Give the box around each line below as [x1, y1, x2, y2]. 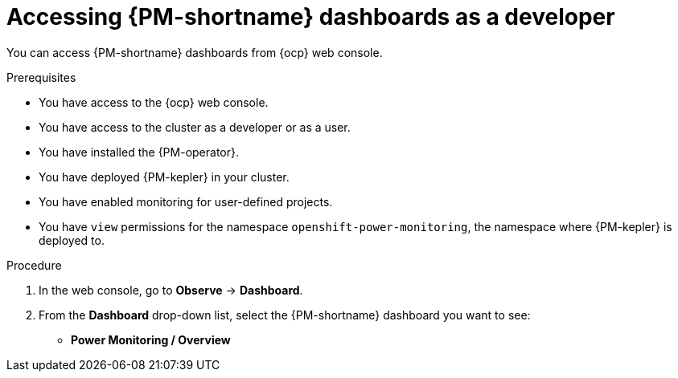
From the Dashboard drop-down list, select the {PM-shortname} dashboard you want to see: [39, 307, 531, 322]
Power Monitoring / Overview [71, 332, 231, 347]
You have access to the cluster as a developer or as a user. [39, 120, 351, 134]
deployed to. [39, 233, 105, 247]
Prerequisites [6, 70, 76, 84]
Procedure [6, 258, 62, 272]
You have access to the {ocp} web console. [39, 95, 269, 109]
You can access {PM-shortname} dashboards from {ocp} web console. [6, 45, 383, 59]
